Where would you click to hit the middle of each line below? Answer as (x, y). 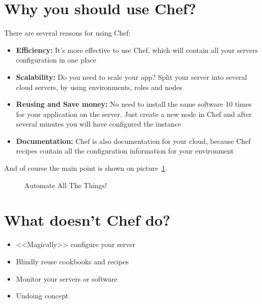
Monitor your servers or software (67, 278)
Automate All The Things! (66, 185)
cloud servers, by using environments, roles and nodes (99, 87)
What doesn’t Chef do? (87, 220)
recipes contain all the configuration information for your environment (125, 151)
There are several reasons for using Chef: (67, 33)
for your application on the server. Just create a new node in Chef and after (134, 114)
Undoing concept (42, 296)
